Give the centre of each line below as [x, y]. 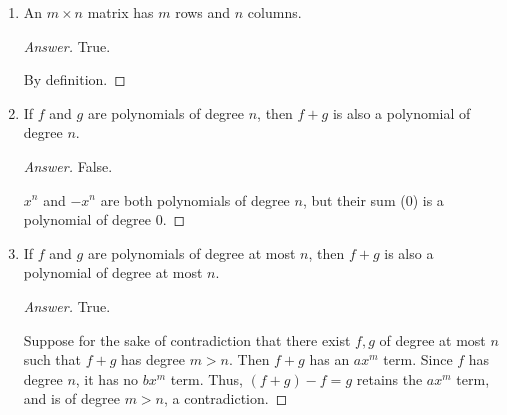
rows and [203, 12]
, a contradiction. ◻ [225, 398]
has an [329, 359]
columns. [274, 12]
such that [52, 359]
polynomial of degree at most [113, 272]
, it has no [107, 378]
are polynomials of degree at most [191, 252]
